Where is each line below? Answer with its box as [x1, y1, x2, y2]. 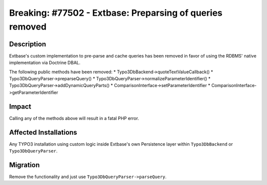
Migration [9, 160, 40, 169]
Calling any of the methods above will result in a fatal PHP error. [9, 115, 139, 121]
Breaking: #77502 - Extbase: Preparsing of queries [9, 7, 222, 18]
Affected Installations [9, 128, 78, 136]
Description [9, 40, 46, 48]
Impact [9, 102, 32, 111]
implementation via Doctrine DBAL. [9, 60, 81, 66]
